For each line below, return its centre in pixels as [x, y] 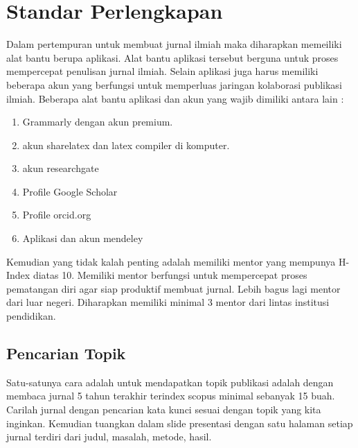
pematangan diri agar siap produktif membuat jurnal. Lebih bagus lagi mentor [173, 288]
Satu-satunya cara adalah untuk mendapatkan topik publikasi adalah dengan [170, 382]
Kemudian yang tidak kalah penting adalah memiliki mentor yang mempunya [171, 261]
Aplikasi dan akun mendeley [83, 238]
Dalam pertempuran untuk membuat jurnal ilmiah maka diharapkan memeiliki [174, 44]
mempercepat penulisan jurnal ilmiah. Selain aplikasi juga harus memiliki [162, 71]
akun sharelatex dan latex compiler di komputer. [126, 145]
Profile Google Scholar [70, 191]
